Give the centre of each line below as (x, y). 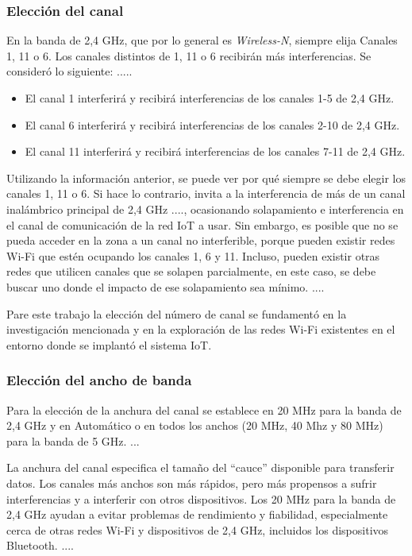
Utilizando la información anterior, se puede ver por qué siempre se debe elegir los (206, 178)
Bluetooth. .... (40, 545)
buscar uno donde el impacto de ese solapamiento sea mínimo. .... (166, 286)
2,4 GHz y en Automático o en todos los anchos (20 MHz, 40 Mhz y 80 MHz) (195, 425)
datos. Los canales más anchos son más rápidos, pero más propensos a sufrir (192, 483)
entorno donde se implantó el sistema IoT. (109, 344)
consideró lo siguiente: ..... (69, 71)
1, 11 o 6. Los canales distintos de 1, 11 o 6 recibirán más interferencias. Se (189, 55)
